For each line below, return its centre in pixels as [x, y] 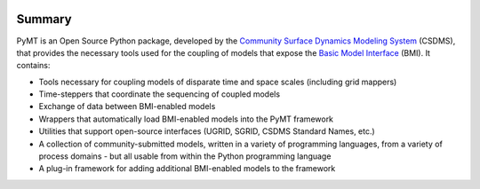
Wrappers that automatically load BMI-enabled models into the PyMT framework [186, 119]
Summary [44, 19]
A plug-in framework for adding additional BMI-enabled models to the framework [187, 169]
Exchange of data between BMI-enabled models [127, 106]
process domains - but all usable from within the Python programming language [185, 156]
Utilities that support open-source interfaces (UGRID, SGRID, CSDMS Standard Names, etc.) [207, 131]
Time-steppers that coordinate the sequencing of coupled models [159, 94]
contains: [33, 66]
